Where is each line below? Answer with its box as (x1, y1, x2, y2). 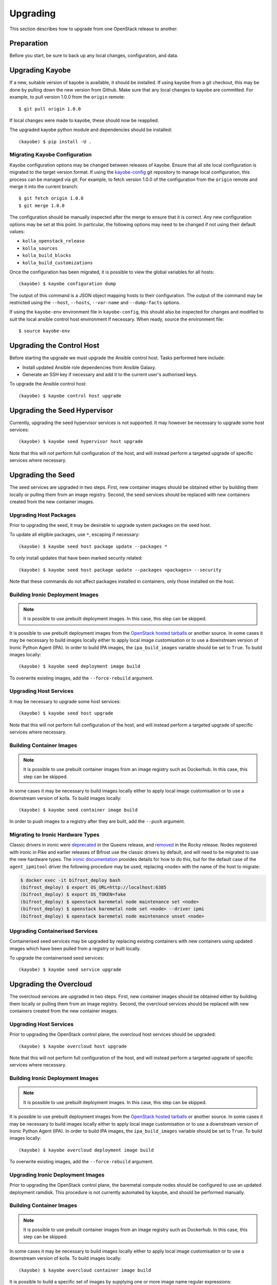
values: (9, 228, 25, 234)
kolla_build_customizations (22, 260, 93, 266)
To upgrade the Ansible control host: (9, 381, 87, 387)
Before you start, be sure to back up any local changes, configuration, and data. (9, 52, 179, 59)
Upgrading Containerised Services (9, 927, 98, 934)
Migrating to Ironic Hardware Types (9, 831, 100, 838)
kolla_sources (22, 245, 58, 251)
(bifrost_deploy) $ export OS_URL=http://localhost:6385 (20, 884, 167, 890)
